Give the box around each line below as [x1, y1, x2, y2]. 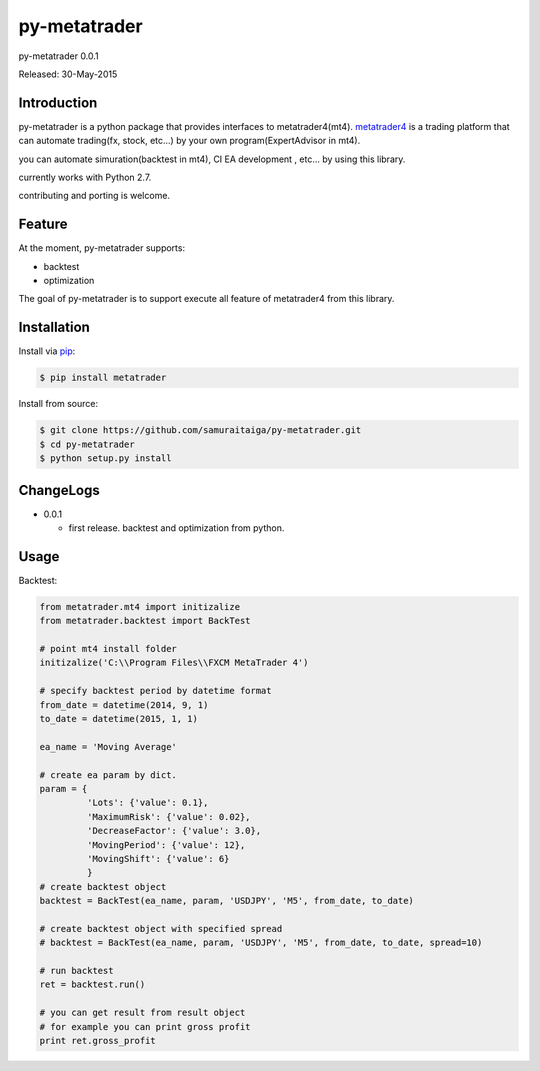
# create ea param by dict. [39, 769, 177, 780]
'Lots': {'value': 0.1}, [86, 797, 209, 809]
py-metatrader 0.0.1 [18, 50, 99, 62]
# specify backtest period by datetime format [39, 685, 272, 697]
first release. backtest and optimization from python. [68, 522, 285, 534]
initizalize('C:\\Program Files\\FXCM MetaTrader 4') [39, 657, 309, 669]
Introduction [18, 94, 98, 111]
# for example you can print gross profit [39, 1021, 251, 1032]
